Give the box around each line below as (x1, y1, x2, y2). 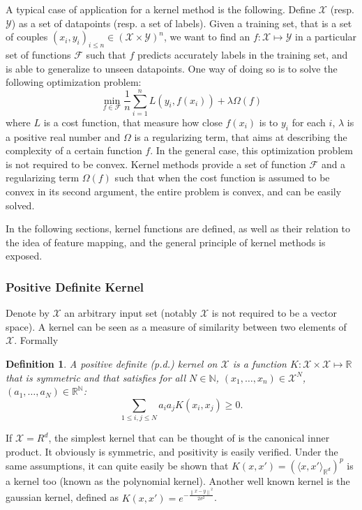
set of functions (6, 47, 71, 61)
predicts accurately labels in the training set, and (137, 47, 348, 61)
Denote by (6, 306, 50, 320)
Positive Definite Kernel (6, 278, 144, 295)
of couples (6, 29, 48, 44)
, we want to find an (163, 29, 250, 44)
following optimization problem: (6, 75, 142, 89)
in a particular (295, 29, 357, 44)
